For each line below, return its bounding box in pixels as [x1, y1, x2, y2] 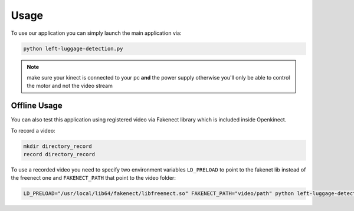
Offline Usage [11, 101, 63, 111]
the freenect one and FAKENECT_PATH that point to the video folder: [11, 174, 176, 182]
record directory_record [23, 151, 96, 157]
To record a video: [11, 127, 55, 134]
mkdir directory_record [23, 143, 93, 150]
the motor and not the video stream [27, 83, 113, 90]
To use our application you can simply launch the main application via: [11, 29, 182, 37]
